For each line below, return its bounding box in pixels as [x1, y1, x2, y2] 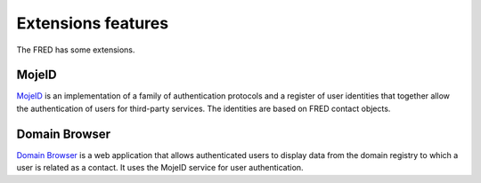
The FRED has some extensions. [16, 44, 135, 55]
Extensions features [16, 13, 169, 33]
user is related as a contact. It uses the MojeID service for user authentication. [16, 163, 304, 173]
